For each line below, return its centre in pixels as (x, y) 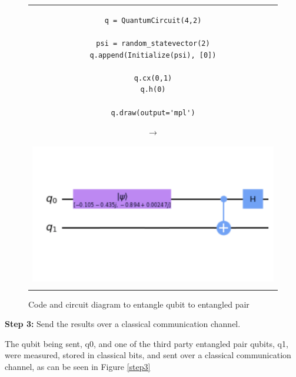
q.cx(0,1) (153, 78)
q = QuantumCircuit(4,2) (153, 20)
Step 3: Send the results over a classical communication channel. (123, 324)
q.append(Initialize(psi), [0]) (153, 55)
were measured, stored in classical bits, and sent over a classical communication (148, 355)
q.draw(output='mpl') (153, 113)
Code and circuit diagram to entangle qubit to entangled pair (139, 304)
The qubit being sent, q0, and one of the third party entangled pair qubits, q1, (147, 343)
